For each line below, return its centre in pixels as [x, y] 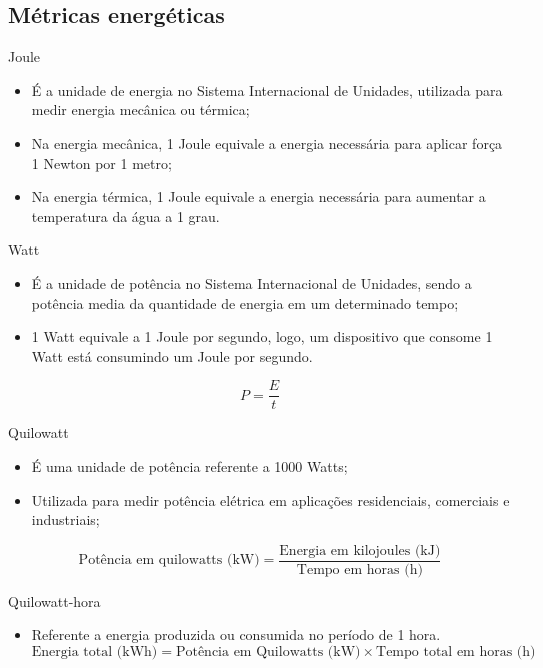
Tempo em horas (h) [359, 569]
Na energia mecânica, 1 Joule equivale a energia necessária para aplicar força [267, 142]
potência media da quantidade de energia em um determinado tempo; [245, 302]
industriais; [65, 519]
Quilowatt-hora [54, 600]
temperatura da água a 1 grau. [125, 215]
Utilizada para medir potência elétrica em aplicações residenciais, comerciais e [270, 499]
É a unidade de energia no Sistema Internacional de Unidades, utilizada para [267, 89]
